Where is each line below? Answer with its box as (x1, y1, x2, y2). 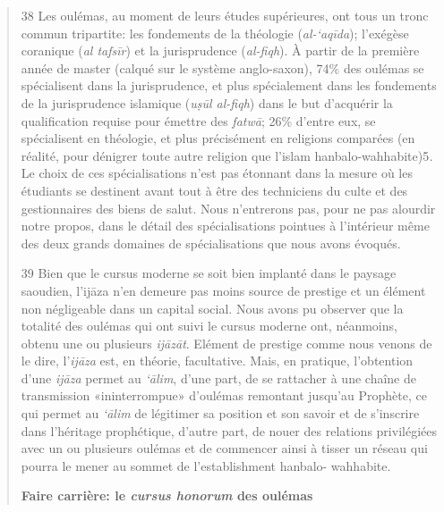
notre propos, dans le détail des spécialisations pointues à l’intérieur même (21, 216, 430, 235)
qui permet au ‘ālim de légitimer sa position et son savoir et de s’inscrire (21, 404, 420, 423)
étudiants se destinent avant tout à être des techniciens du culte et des (21, 180, 408, 199)
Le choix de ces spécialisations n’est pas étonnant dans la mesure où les (21, 164, 413, 182)
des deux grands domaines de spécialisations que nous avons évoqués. (21, 233, 401, 252)
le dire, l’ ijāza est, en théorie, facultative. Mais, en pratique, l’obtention (21, 351, 414, 370)
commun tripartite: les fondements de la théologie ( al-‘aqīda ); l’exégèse (21, 23, 409, 42)
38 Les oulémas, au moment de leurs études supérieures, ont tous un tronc (21, 6, 429, 24)
